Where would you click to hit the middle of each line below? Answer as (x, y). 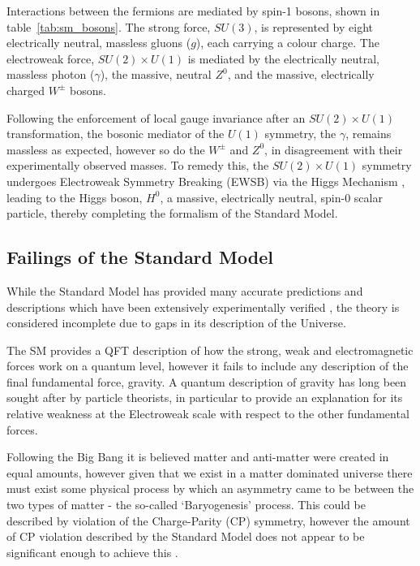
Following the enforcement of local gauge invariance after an (156, 117)
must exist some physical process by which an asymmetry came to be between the (210, 488)
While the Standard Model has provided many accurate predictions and (185, 290)
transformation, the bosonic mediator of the (116, 134)
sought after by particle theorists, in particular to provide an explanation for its (205, 397)
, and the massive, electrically (301, 74)
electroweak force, (51, 58)
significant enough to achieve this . (92, 552)
